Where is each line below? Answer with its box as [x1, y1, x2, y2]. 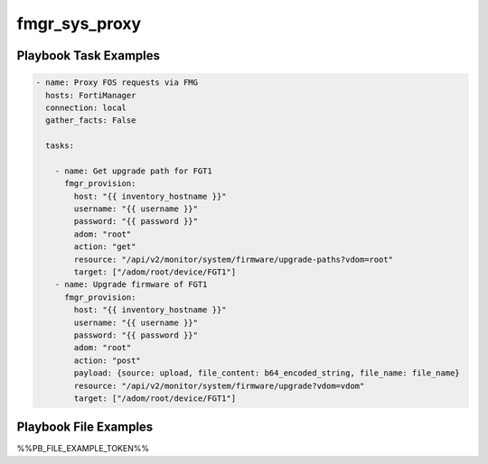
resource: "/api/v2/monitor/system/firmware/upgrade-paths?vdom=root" [73, 254, 393, 264]
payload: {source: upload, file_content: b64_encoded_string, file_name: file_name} [73, 368, 460, 378]
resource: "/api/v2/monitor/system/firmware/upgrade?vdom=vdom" [73, 380, 365, 391]
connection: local [45, 102, 127, 113]
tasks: [45, 141, 75, 151]
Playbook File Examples [16, 420, 154, 435]
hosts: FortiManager [45, 90, 136, 100]
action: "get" [73, 242, 136, 252]
